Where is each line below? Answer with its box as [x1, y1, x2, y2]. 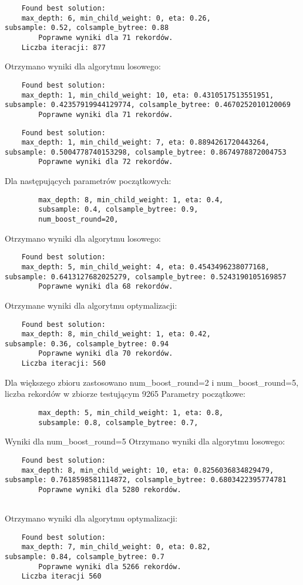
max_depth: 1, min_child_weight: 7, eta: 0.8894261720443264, [21, 138, 270, 147]
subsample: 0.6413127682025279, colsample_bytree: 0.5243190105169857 [5, 272, 287, 281]
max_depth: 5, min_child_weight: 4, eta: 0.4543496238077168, [21, 262, 270, 271]
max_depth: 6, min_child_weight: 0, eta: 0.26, [21, 14, 211, 22]
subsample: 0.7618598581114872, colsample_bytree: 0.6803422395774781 [5, 476, 287, 484]
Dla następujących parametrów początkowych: [5, 175, 171, 187]
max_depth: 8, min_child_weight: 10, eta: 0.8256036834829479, [21, 466, 274, 474]
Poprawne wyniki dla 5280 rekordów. [38, 485, 181, 494]
